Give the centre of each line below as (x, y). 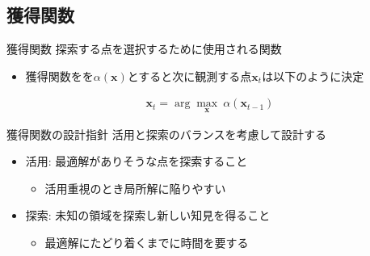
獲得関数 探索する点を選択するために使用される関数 (144, 49)
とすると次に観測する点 (189, 76)
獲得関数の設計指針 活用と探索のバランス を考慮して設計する (166, 134)
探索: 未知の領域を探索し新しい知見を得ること (148, 215)
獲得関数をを (59, 76)
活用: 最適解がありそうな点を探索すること (137, 161)
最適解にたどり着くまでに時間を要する (147, 243)
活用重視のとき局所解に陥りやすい (135, 188)
